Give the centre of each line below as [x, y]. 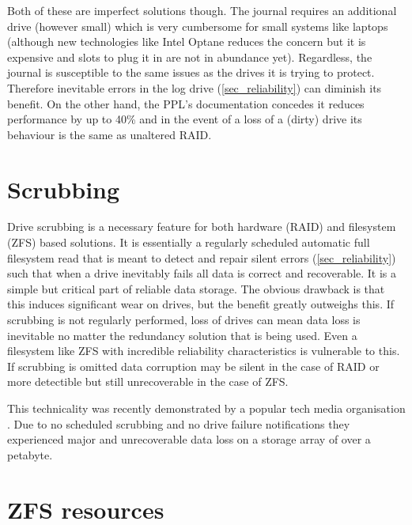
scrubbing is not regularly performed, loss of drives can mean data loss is [184, 320]
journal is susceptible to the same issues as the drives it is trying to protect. [191, 72]
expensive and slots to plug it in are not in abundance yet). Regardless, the [190, 57]
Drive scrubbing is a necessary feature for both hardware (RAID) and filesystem [202, 227]
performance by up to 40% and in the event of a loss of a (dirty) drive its [185, 119]
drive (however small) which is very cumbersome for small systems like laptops [198, 26]
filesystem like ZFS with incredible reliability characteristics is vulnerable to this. [204, 351]
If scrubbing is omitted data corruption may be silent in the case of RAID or [193, 366]
